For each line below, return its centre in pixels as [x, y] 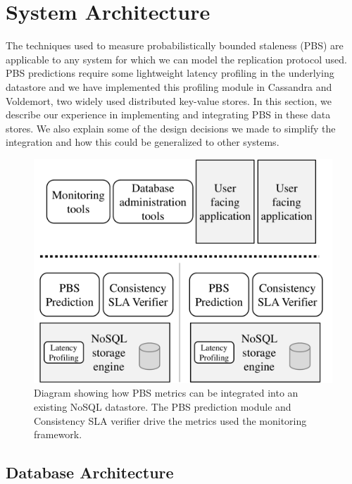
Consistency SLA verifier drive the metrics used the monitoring [170, 420]
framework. [58, 434]
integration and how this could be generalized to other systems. [143, 142]
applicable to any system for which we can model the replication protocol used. [176, 59]
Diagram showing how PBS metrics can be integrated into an [166, 393]
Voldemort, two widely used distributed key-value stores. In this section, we [169, 100]
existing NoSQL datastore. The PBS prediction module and [163, 407]
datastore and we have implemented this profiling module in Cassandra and [169, 86]
